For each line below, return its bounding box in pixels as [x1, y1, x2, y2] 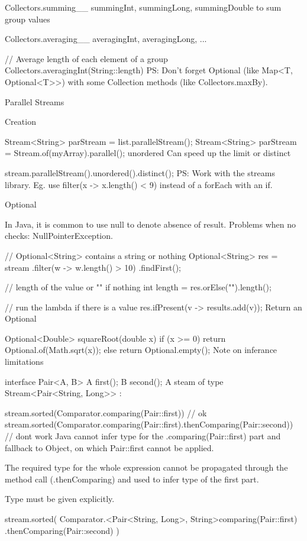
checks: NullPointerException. [5, 229, 113, 242]
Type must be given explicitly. [5, 493, 115, 505]
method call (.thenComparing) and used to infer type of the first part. [5, 472, 259, 485]
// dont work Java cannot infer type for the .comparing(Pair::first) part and [5, 430, 281, 442]
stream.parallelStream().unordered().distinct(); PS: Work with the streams [5, 166, 276, 179]
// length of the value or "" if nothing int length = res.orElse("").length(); [5, 281, 272, 293]
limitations [5, 355, 44, 368]
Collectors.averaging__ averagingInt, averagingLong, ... [5, 33, 207, 45]
